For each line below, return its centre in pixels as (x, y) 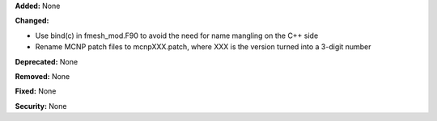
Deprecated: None (47, 61)
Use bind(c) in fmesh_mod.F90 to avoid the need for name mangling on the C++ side (177, 35)
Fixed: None (36, 91)
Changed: (32, 21)
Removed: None (42, 76)
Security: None (41, 106)
